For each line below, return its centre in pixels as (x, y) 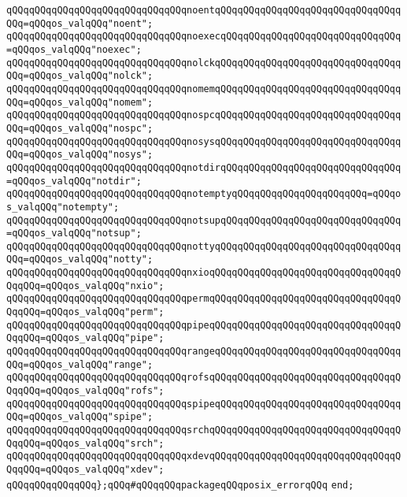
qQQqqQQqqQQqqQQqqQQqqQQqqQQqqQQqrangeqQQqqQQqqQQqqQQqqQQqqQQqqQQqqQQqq (204, 352)
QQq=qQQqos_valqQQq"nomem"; (80, 102)
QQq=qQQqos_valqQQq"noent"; (80, 23)
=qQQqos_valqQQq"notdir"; (74, 181)
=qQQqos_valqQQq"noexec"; (74, 49)
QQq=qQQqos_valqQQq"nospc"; (80, 128)
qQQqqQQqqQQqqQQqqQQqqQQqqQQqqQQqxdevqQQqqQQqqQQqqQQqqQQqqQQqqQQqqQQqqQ (204, 456)
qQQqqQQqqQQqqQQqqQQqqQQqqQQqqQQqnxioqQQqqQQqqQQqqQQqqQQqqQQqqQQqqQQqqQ (204, 273)
